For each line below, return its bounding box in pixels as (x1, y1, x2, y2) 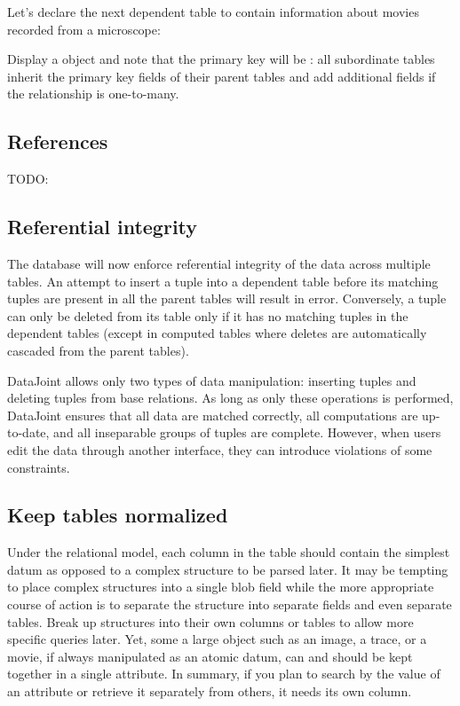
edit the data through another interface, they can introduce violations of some (7, 440, 432, 459)
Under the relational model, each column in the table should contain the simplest (7, 543, 450, 561)
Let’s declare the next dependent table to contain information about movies (7, 3, 419, 20)
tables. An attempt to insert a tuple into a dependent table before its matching (7, 271, 439, 290)
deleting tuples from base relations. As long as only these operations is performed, (7, 388, 454, 407)
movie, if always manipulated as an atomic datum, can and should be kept (7, 647, 413, 665)
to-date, (7, 423, 50, 442)
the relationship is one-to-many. (7, 84, 179, 103)
